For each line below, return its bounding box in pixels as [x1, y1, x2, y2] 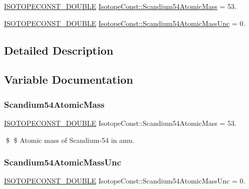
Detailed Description [4, 42, 114, 58]
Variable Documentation [4, 72, 133, 87]
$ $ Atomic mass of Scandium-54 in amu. [6, 134, 134, 145]
